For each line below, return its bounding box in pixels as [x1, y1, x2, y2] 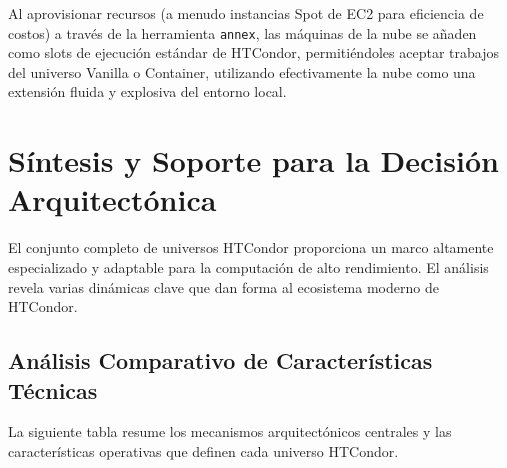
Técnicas [8, 374, 98, 405]
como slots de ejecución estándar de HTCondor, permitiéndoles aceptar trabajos [8, 42, 499, 63]
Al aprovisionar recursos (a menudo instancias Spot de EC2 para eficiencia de [8, 3, 484, 23]
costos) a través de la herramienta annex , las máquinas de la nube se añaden [8, 22, 477, 43]
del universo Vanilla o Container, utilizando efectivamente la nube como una [8, 61, 476, 82]
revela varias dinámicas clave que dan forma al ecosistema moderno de [8, 276, 439, 297]
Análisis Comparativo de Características [8, 345, 433, 376]
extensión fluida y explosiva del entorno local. [8, 81, 287, 102]
